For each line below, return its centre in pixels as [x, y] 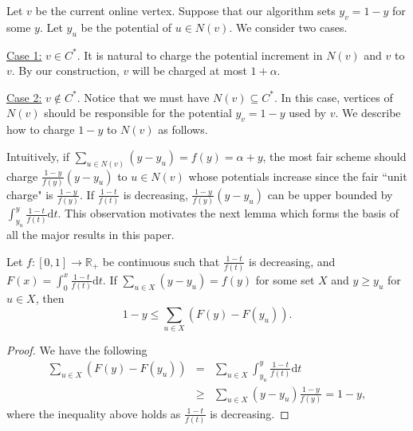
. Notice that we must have [143, 97]
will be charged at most [189, 71]
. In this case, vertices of [333, 97]
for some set [285, 279]
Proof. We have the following [77, 350]
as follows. [183, 129]
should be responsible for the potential [138, 113]
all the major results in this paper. [90, 234]
